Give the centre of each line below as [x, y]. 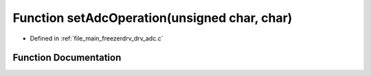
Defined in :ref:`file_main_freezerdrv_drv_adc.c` [97, 38]
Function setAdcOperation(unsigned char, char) [153, 18]
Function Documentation [67, 58]
